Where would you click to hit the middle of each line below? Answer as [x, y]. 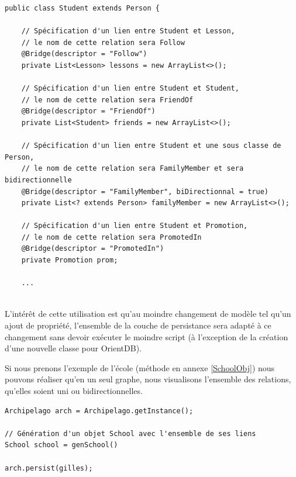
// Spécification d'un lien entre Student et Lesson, [128, 31]
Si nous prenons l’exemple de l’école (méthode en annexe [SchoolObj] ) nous [140, 367]
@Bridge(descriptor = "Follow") [84, 54]
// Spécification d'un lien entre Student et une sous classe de [151, 146]
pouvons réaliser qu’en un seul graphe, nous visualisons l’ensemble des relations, [148, 379]
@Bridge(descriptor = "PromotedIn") [93, 249]
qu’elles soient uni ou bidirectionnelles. [74, 390]
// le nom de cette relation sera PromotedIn [111, 237]
